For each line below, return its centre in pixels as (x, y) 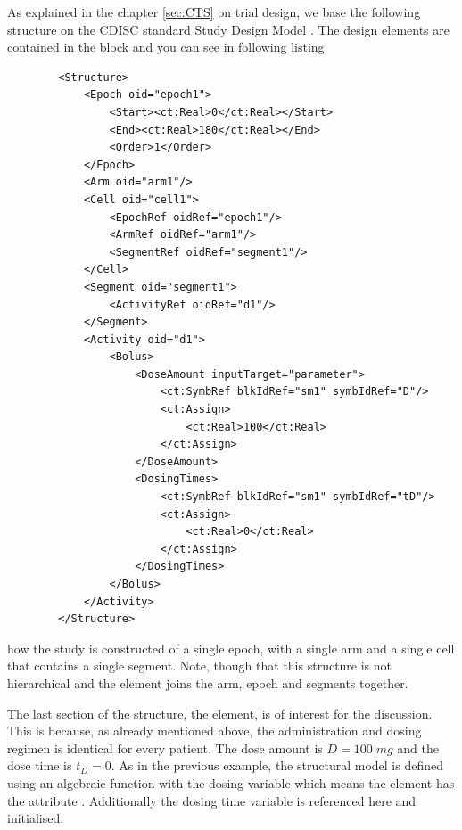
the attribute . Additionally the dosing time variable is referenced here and (212, 800)
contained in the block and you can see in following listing (166, 47)
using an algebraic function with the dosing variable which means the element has (231, 782)
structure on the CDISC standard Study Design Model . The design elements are (228, 29)
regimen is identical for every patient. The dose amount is (165, 748)
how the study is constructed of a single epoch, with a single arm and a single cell (231, 648)
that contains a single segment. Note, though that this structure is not (200, 666)
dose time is (40, 765)
